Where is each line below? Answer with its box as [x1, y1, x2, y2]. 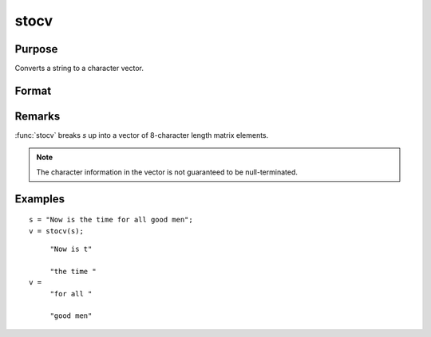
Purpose [14, 42, 58, 56]
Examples [14, 192, 65, 206]
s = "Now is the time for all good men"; [29, 215, 193, 225]
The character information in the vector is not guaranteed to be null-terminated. [36, 167, 299, 177]
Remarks [14, 109, 61, 123]
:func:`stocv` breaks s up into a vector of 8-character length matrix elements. [14, 130, 269, 139]
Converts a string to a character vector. [14, 64, 144, 73]
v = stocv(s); [29, 226, 84, 235]
